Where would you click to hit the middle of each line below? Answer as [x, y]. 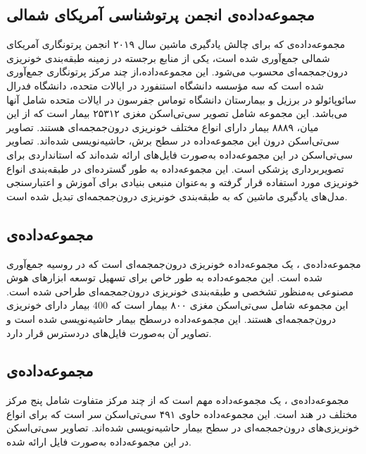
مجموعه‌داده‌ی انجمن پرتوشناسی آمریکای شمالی [160, 14]
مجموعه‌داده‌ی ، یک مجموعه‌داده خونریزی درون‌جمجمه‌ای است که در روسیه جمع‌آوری [184, 263]
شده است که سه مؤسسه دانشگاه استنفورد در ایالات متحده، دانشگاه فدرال [165, 85]
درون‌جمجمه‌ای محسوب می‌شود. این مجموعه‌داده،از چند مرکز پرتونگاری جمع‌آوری [177, 72]
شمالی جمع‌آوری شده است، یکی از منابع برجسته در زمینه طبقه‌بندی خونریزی [168, 57]
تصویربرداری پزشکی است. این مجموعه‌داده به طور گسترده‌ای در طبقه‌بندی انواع [175, 168]
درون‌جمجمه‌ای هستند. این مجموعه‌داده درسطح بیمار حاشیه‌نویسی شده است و [171, 318]
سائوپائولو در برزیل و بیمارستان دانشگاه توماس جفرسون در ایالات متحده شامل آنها [182, 99]
